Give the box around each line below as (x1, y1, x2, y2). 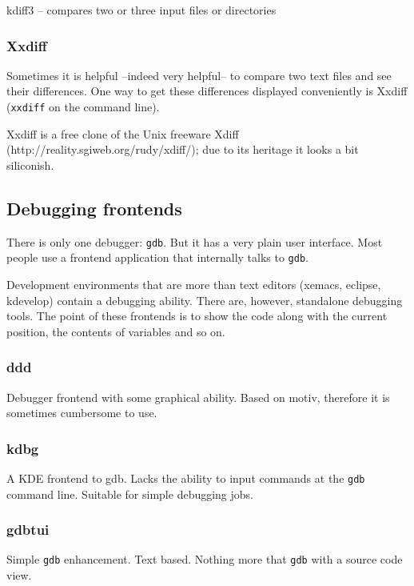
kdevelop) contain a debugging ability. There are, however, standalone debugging (6, 291, 403, 308)
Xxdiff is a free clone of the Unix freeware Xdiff (6, 125, 239, 142)
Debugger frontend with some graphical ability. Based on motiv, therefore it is (6, 388, 390, 405)
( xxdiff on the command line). (6, 98, 160, 114)
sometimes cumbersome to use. (6, 404, 157, 421)
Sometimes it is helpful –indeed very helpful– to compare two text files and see (6, 66, 392, 83)
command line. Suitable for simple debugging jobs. (6, 485, 254, 502)
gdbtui (6, 520, 50, 540)
